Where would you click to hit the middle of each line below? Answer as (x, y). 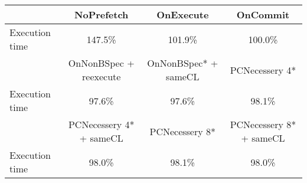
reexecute (102, 76)
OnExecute (183, 14)
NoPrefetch (102, 14)
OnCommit (263, 14)
